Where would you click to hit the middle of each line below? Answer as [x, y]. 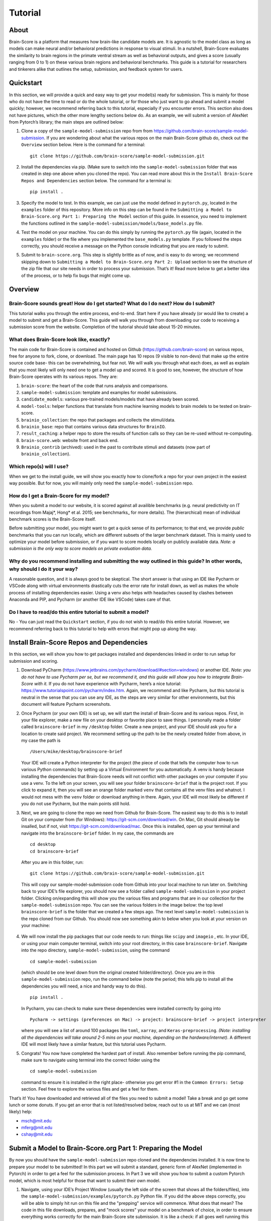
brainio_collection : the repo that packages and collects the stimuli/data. [98, 420]
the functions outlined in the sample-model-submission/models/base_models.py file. [112, 223]
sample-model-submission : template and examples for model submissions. [99, 392]
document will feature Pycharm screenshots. [66, 704]
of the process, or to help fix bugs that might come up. [76, 275]
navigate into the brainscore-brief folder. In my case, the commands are [97, 833]
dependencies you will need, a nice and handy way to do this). [84, 986]
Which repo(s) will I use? [39, 466]
